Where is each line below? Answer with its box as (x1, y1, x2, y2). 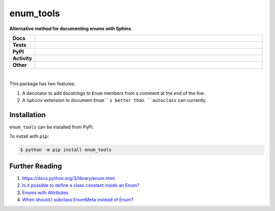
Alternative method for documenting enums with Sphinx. (9, 25, 133, 32)
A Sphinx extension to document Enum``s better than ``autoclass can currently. (22, 97, 207, 103)
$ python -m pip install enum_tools (20, 147, 112, 153)
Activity (12, 55, 33, 62)
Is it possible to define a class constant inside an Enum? (22, 182, 140, 189)
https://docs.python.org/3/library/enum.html (22, 175, 115, 181)
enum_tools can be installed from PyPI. (9, 124, 94, 130)
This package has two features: (9, 81, 76, 87)
